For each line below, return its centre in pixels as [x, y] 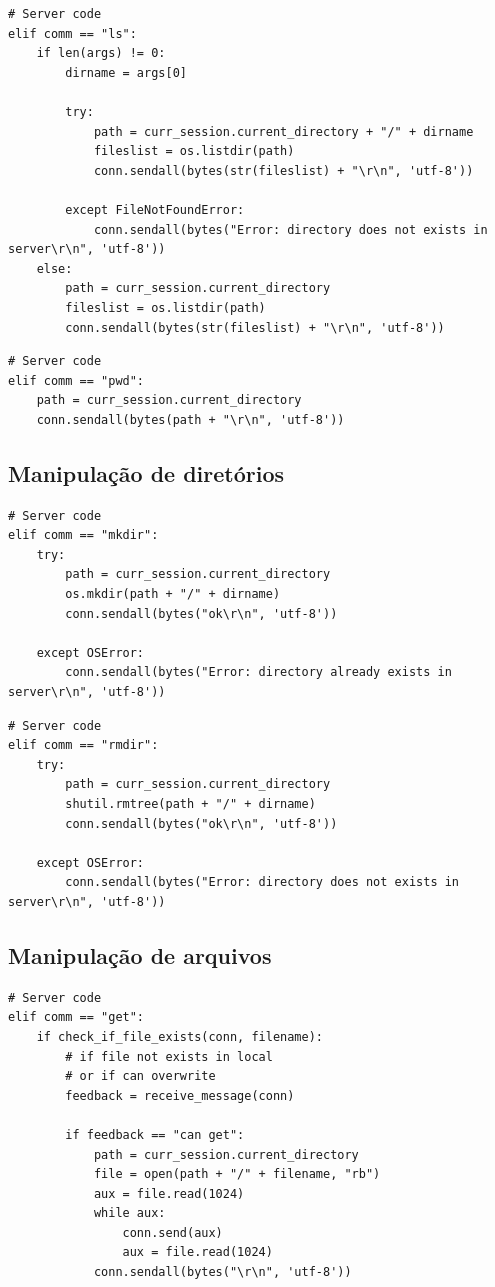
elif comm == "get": [76, 1017]
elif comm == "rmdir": [83, 745]
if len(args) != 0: [101, 53]
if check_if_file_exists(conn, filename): [179, 1036]
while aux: [129, 1213]
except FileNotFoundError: [155, 209]
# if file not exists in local [169, 1056]
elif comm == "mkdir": [83, 535]
